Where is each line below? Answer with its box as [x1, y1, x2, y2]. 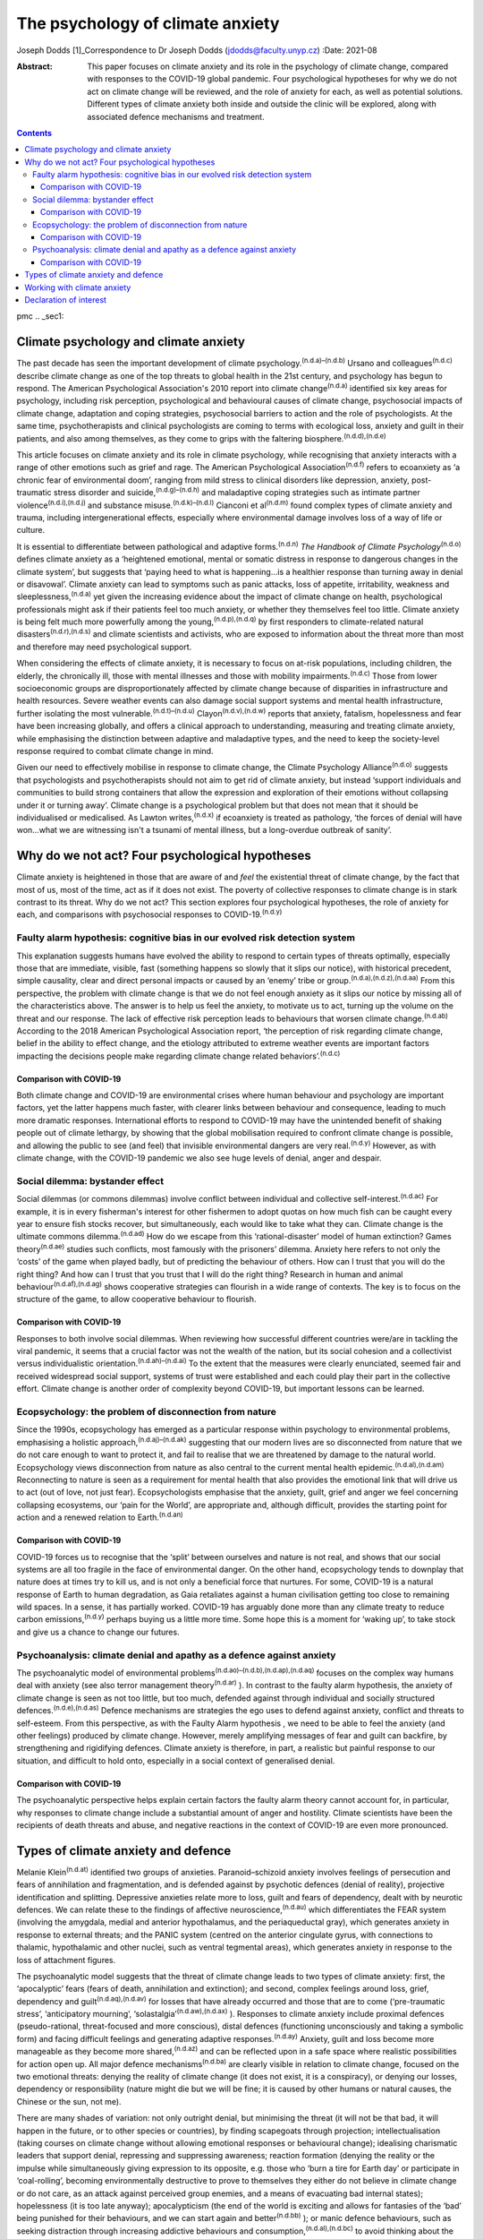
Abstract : [16, 61, 53, 72]
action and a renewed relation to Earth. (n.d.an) [16, 1510, 183, 1523]
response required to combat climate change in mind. [16, 745, 214, 756]
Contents [16, 127, 53, 138]
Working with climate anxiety [24, 282, 131, 293]
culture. [16, 525, 45, 536]
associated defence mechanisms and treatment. [87, 111, 265, 122]
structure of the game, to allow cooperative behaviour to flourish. [16, 1294, 257, 1305]
